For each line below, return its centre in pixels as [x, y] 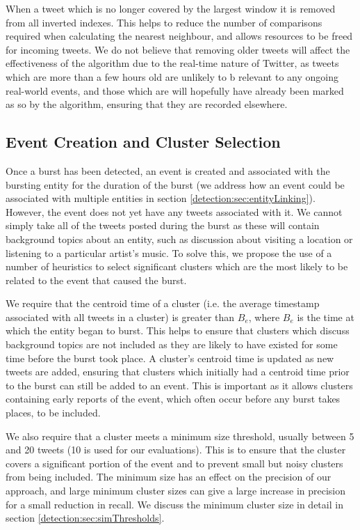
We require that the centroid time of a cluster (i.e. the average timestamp [163, 303]
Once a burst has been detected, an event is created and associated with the [168, 170]
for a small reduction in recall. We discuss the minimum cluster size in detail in [174, 504]
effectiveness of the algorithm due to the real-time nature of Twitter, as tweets [172, 63]
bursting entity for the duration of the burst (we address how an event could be [175, 184]
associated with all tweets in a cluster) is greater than [120, 317]
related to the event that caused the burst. [96, 280]
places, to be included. [53, 413]
